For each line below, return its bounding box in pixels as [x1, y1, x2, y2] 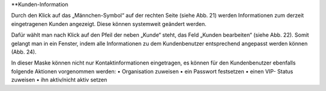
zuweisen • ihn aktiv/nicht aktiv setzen [11, 76, 107, 84]
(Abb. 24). [11, 48, 37, 55]
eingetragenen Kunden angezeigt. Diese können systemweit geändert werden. [11, 20, 206, 27]
